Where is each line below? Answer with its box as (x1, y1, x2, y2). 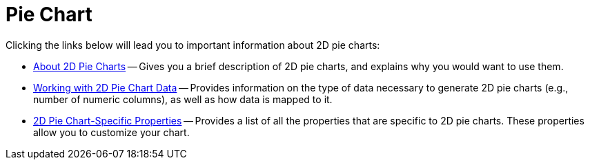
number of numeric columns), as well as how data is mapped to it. (33, 93, 333, 105)
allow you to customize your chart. (33, 126, 190, 138)
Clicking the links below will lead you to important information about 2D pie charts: (6, 38, 380, 51)
